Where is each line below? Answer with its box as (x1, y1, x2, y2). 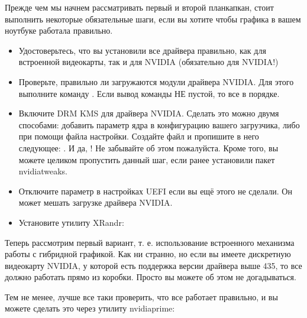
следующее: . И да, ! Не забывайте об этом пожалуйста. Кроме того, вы (18, 141, 279, 154)
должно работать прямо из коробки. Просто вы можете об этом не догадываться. (5, 271, 296, 283)
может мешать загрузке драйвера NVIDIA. (18, 196, 173, 209)
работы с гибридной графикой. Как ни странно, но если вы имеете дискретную (5, 248, 291, 260)
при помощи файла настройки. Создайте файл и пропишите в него (18, 130, 259, 142)
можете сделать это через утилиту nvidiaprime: (5, 302, 175, 314)
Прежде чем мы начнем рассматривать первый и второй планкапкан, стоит (5, 1, 274, 13)
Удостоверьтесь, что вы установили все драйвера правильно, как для (18, 44, 266, 56)
